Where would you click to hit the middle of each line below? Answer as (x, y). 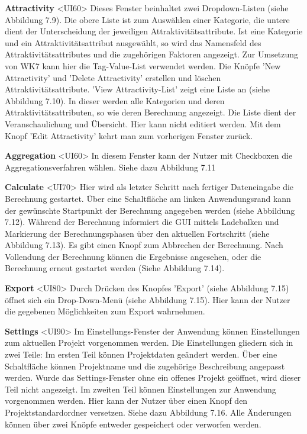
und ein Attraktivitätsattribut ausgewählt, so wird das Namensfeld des (133, 42)
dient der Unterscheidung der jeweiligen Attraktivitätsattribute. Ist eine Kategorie (154, 31)
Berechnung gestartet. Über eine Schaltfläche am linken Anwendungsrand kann (148, 198)
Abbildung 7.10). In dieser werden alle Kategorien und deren (115, 100)
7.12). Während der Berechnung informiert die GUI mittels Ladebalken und (142, 222)
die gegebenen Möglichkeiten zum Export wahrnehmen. (105, 311)
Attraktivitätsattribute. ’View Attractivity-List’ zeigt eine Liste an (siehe (138, 89)
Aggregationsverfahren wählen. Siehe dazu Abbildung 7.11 (110, 167)
